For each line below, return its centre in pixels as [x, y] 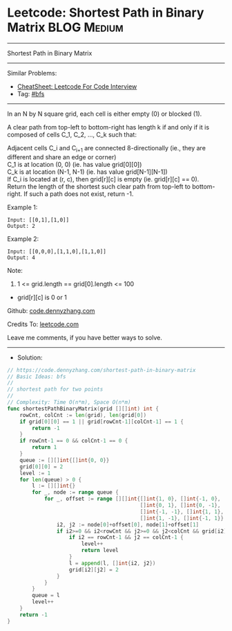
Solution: [30, 357]
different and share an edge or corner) [62, 157]
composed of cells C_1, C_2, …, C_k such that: [72, 134]
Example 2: [23, 239]
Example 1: [22, 207]
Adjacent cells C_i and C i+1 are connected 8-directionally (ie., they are [106, 149]
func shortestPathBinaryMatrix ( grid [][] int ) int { [83, 409]
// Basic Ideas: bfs [37, 376]
